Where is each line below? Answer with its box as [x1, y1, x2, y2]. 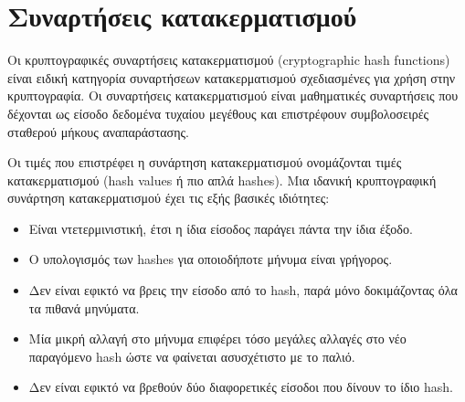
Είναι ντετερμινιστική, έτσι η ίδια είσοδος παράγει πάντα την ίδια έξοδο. [28, 218, 413, 238]
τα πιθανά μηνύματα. [28, 298, 140, 317]
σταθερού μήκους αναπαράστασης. [7, 122, 189, 141]
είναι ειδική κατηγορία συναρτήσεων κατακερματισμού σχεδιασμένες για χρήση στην [7, 68, 456, 87]
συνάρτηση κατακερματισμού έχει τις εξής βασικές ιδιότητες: [7, 188, 330, 207]
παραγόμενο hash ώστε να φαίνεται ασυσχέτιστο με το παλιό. [28, 346, 355, 365]
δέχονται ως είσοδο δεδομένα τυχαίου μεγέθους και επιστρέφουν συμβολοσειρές [7, 103, 429, 122]
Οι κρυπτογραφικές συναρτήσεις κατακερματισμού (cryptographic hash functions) [7, 50, 450, 69]
